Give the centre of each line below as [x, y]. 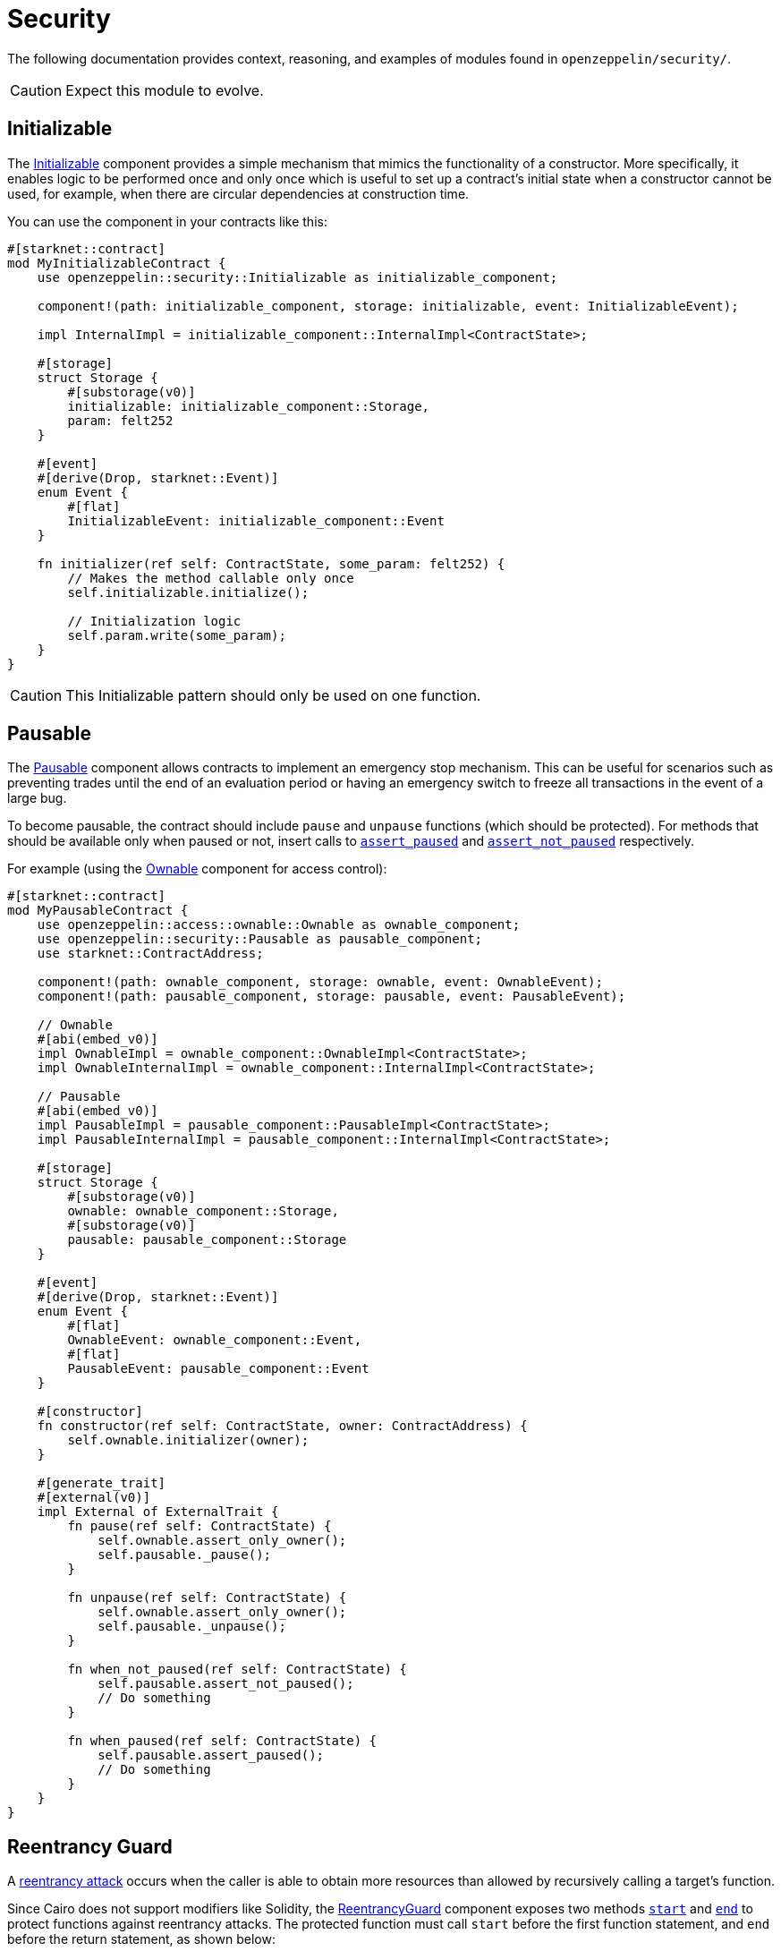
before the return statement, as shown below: [141, 1939]
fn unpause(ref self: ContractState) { [207, 1598]
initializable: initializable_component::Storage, [249, 406]
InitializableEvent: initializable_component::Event [256, 520]
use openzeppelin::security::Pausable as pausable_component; [260, 939]
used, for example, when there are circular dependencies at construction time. [238, 193]
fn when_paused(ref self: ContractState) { [222, 1741]
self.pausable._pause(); [185, 1555]
